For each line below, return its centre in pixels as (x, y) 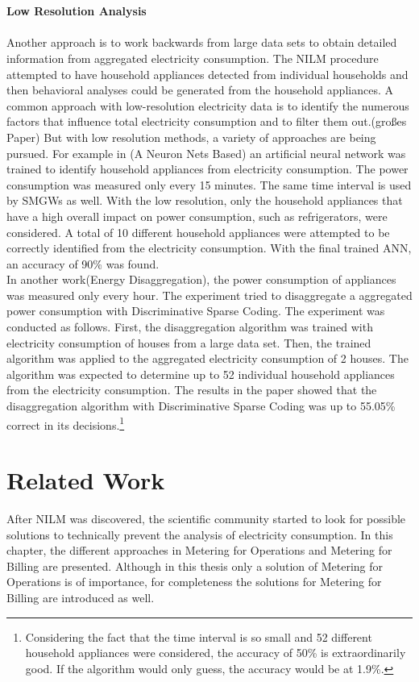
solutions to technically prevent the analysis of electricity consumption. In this (200, 534)
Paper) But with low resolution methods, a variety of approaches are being (191, 137)
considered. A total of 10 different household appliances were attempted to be (198, 232)
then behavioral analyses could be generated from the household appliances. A (200, 90)
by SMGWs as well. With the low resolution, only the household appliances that (205, 200)
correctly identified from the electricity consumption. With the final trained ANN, (209, 248)
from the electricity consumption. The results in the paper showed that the (192, 390)
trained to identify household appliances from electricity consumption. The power (207, 169)
